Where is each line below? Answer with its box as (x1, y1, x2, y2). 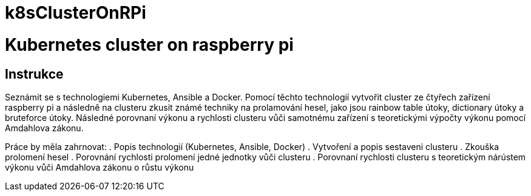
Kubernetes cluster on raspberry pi (5, 34, 294, 55)
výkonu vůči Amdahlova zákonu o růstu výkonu (5, 162, 194, 172)
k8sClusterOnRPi (5, 2, 146, 23)
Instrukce (5, 66, 64, 82)
